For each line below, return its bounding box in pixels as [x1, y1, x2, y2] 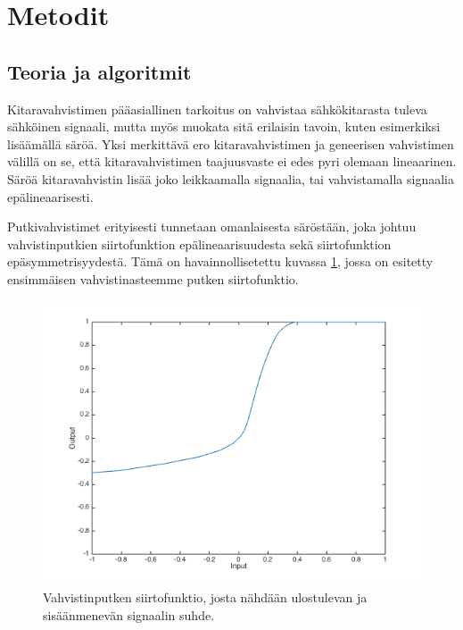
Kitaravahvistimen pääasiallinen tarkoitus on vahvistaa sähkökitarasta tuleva [7, 99, 427, 118]
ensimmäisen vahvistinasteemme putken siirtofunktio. [7, 269, 299, 288]
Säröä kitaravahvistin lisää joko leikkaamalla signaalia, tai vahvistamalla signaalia [7, 169, 455, 188]
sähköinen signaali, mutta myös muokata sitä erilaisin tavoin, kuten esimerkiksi [7, 117, 441, 136]
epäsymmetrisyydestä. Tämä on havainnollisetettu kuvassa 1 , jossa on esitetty [7, 252, 434, 271]
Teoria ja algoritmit [7, 57, 192, 85]
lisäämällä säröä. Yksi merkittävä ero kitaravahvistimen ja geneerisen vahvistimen [7, 134, 454, 153]
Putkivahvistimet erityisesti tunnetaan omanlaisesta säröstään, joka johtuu [7, 217, 417, 236]
